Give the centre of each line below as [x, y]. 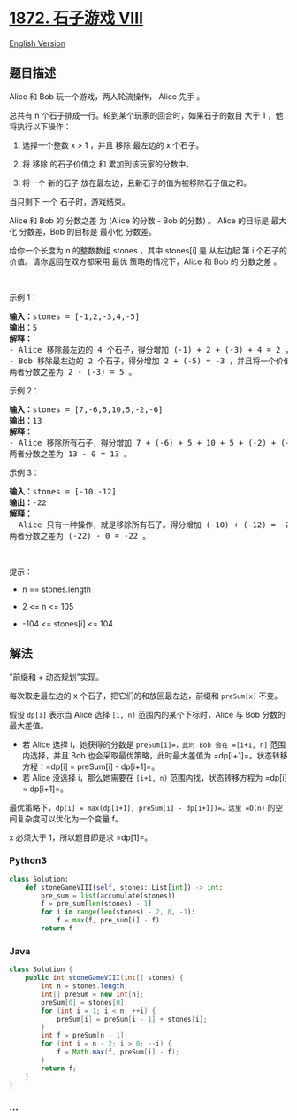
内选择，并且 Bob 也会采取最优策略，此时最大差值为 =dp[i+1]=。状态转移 [155, 755]
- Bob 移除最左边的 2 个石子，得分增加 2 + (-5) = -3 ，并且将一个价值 [150, 361]
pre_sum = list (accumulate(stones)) [108, 896]
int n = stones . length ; [84, 986]
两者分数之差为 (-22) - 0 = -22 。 [80, 536]
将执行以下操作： [40, 126]
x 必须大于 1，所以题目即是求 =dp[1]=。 [81, 837]
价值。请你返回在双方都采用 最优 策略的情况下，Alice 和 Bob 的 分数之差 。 [145, 261]
